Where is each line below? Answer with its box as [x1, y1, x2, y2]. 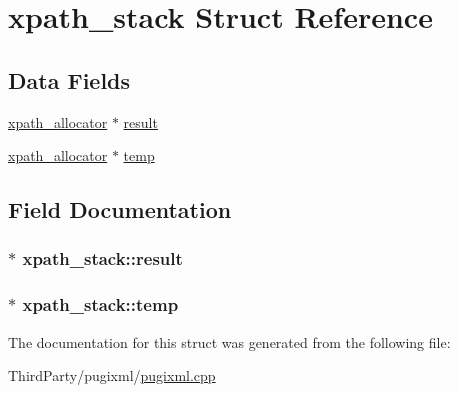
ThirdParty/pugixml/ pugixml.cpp [8, 365, 216, 386]
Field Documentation [8, 194, 232, 225]
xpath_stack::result [22, 246, 183, 271]
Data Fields [8, 64, 131, 95]
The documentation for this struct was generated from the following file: [8, 331, 451, 352]
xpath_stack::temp [22, 292, 179, 317]
